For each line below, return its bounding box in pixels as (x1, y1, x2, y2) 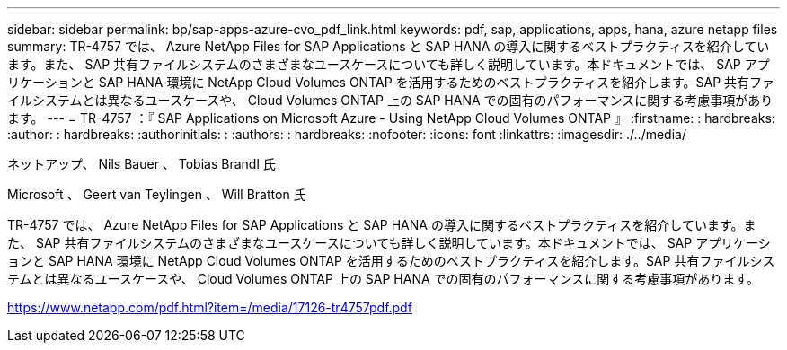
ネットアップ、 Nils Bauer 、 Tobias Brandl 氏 (7, 156, 276, 171)
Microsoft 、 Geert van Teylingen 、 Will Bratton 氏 (7, 187, 306, 202)
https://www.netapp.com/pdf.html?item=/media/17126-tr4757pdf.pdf (7, 300, 412, 315)
